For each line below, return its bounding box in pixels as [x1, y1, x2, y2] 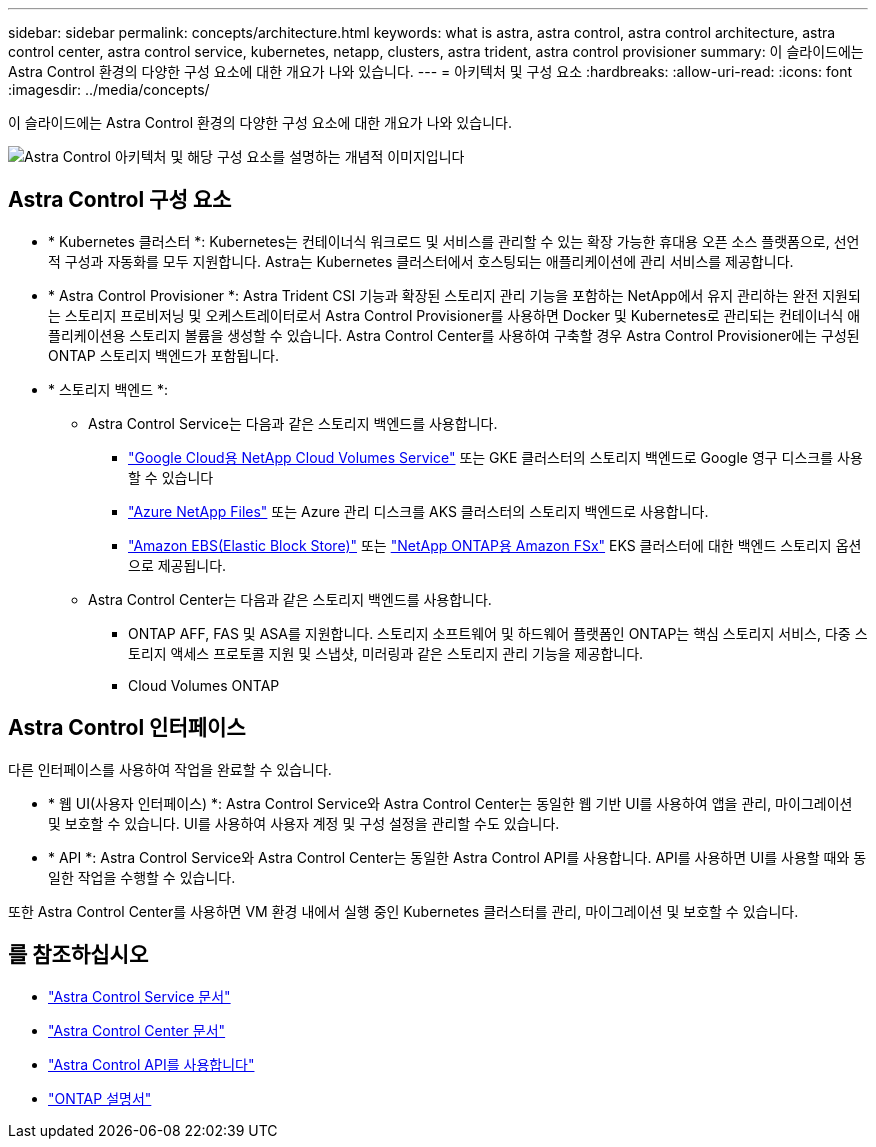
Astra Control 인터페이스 [8, 715, 246, 741]
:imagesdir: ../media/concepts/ [8, 81, 210, 98]
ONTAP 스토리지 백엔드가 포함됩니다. [48, 346, 279, 364]
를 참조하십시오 [8, 942, 149, 968]
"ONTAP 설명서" [48, 1089, 152, 1107]
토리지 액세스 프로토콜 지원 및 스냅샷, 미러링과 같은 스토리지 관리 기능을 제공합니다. [128, 644, 644, 662]
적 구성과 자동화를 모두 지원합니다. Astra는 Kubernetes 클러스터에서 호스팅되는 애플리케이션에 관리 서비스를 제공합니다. [48, 252, 794, 270]
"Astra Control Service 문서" [48, 987, 231, 1005]
